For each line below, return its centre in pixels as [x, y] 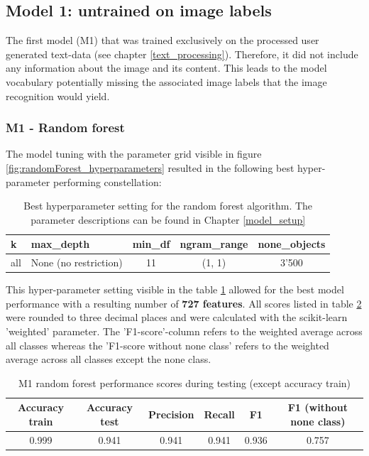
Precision [171, 414]
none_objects [292, 244]
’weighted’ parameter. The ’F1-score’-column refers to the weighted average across [184, 331]
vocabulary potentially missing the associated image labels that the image [166, 81]
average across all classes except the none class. [109, 359]
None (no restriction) [77, 262]
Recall [219, 414]
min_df [151, 244]
